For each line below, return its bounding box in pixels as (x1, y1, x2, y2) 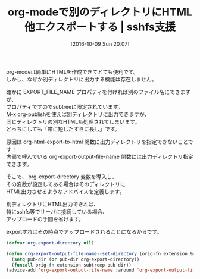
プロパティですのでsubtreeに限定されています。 (6, 103, 123, 110)
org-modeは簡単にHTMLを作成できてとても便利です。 (6, 68, 139, 75)
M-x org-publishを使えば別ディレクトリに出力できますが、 (6, 111, 150, 118)
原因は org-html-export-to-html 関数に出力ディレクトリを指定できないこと (6, 138, 189, 145)
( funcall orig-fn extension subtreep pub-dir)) (11, 262, 132, 268)
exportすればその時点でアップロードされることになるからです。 (6, 228, 162, 235)
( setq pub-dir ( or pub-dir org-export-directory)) (11, 256, 140, 262)
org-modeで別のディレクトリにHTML (8, 5, 192, 19)
